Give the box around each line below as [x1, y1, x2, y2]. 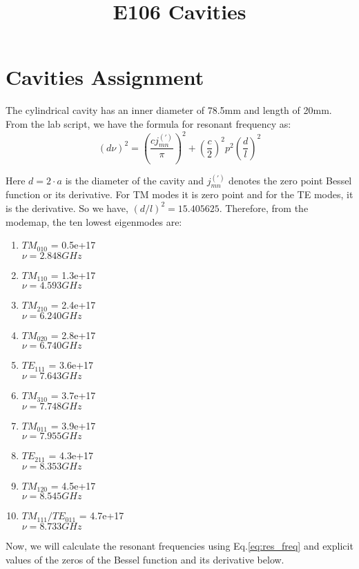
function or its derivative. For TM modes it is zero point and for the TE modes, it [6, 187, 353, 202]
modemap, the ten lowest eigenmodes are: [6, 214, 182, 229]
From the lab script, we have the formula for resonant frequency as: [6, 116, 291, 131]
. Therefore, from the [219, 200, 309, 215]
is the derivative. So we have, [6, 200, 128, 215]
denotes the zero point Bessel [229, 173, 352, 187]
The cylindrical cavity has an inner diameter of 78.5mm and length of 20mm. [6, 103, 332, 117]
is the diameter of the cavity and [65, 173, 204, 187]
